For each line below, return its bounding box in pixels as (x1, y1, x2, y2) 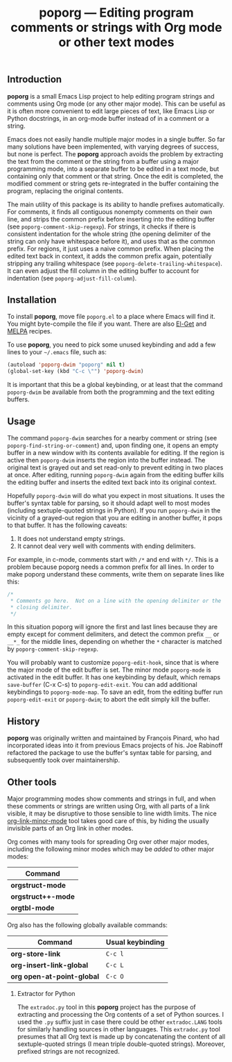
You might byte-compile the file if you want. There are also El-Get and (7, 320, 207, 328)
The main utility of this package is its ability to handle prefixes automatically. (7, 200, 225, 208)
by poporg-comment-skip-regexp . (7, 645, 99, 654)
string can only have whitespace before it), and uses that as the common (7, 237, 215, 245)
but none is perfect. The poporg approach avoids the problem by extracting (7, 149, 224, 158)
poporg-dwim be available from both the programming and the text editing (7, 388, 215, 397)
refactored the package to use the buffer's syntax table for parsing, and (7, 749, 212, 757)
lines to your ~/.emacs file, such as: (7, 348, 107, 356)
